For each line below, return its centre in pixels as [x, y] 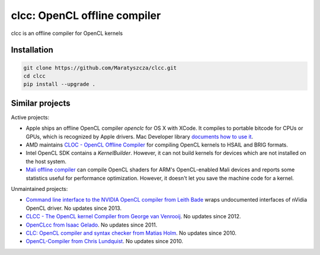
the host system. [46, 161]
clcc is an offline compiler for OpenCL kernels [67, 33]
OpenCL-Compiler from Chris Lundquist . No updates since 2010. [105, 241]
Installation [32, 50]
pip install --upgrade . [60, 84]
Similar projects [41, 103]
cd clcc [34, 76]
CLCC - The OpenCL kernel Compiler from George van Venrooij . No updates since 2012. [133, 216]
